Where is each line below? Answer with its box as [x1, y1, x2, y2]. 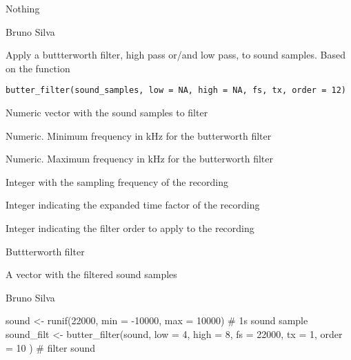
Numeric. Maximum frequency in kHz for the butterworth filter [6, 151, 273, 166]
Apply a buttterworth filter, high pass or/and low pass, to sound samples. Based [6, 47, 345, 62]
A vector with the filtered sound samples [6, 267, 177, 282]
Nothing [6, 1, 40, 15]
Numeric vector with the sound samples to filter [6, 105, 208, 120]
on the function [6, 61, 70, 75]
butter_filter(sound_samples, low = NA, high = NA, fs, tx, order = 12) [6, 85, 346, 96]
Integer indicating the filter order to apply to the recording [6, 221, 254, 235]
